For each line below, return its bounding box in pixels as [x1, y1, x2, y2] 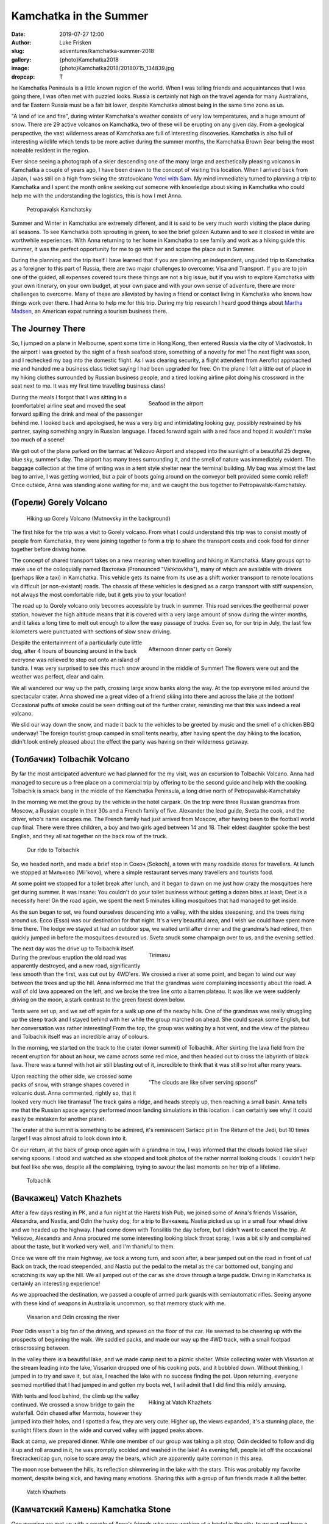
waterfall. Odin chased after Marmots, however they [11, 1409, 142, 1417]
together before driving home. [11, 546, 87, 553]
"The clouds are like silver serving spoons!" [148, 1079, 258, 1086]
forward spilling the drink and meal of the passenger [11, 410, 143, 418]
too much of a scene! [11, 436, 65, 443]
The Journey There [11, 324, 86, 334]
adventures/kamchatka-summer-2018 [59, 48, 155, 55]
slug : [11, 48, 24, 55]
